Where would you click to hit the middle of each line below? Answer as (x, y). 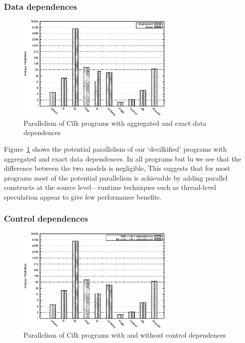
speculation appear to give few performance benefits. (83, 196)
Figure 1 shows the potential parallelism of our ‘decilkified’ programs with (115, 149)
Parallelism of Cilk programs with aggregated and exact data (115, 123)
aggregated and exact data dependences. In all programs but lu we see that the (122, 158)
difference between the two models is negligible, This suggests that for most (117, 168)
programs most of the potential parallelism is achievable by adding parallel (116, 177)
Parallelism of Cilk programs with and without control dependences (125, 335)
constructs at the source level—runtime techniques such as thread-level (110, 187)
